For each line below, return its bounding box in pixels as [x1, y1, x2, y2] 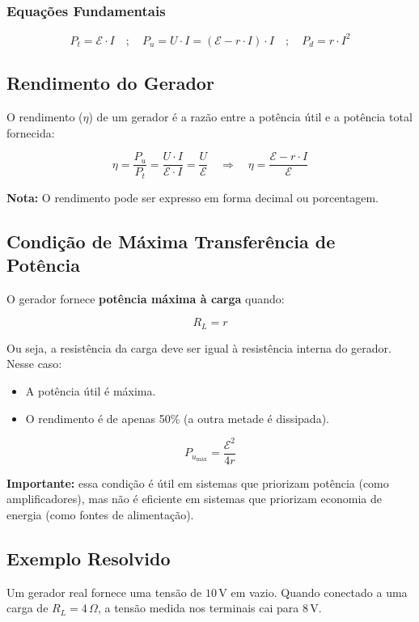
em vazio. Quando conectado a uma [231, 583, 408, 600]
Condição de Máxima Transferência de [6, 228, 336, 253]
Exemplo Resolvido [6, 545, 171, 570]
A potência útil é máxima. [25, 383, 156, 400]
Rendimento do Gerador [6, 70, 214, 95]
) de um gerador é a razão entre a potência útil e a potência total [88, 108, 413, 125]
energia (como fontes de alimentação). [6, 506, 194, 523]
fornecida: [6, 124, 55, 141]
